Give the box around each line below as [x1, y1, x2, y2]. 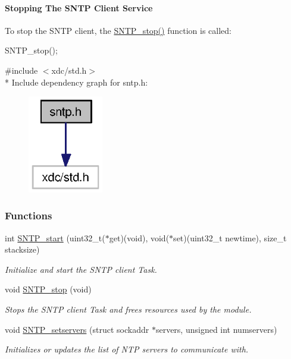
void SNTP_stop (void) [5, 283, 92, 295]
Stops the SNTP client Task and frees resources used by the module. [5, 303, 252, 315]
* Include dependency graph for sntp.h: [5, 75, 148, 88]
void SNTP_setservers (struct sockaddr [5, 323, 149, 335]
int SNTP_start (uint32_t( [5, 231, 105, 244]
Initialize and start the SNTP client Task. [5, 263, 157, 275]
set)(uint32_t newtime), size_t [173, 231, 287, 244]
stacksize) [5, 243, 40, 256]
